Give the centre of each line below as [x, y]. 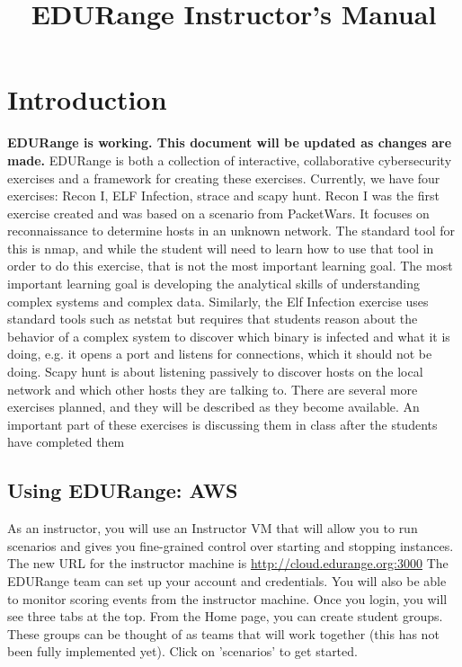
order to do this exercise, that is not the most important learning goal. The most [230, 266]
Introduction [87, 99]
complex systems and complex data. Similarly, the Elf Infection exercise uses [218, 301]
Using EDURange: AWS [123, 490]
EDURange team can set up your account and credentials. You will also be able [227, 580]
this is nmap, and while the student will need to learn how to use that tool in [221, 248]
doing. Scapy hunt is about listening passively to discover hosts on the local [215, 372]
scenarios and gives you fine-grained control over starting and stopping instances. [231, 545]
